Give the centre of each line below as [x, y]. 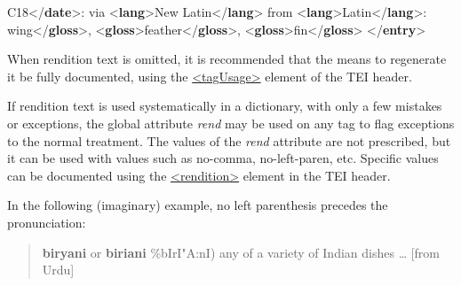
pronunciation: [47, 222]
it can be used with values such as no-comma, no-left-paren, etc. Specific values [223, 158]
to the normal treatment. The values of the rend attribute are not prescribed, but [229, 140]
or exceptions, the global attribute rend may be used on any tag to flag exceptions [231, 123]
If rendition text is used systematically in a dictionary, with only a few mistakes [225, 106]
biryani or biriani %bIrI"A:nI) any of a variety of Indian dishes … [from [241, 252]
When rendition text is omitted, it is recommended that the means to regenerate [227, 59]
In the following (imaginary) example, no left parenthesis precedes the [198, 205]
